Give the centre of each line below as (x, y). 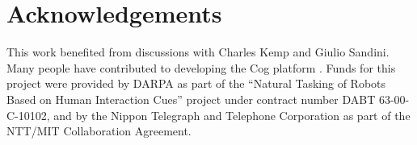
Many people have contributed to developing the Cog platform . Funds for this (201, 67)
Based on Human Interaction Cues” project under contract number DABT (191, 99)
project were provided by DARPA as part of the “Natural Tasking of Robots (196, 83)
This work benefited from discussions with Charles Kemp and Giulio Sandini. (198, 52)
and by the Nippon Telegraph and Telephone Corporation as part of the (232, 115)
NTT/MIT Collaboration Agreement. (99, 131)
